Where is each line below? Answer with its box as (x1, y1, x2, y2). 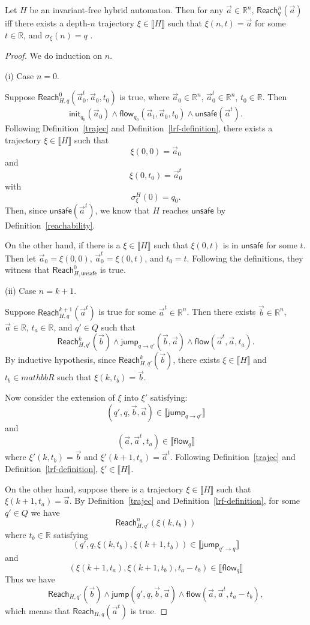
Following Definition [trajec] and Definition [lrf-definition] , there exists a (5, 122, 273, 134)
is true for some (98, 305, 156, 318)
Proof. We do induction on (5, 49, 103, 62)
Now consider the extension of (5, 390, 115, 403)
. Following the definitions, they (186, 251, 303, 264)
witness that (5, 263, 50, 276)
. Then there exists (186, 305, 256, 318)
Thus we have (5, 573, 55, 585)
